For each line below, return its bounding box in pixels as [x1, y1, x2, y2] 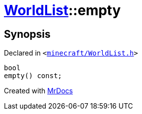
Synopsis [4, 28, 51, 40]
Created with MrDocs [4, 86, 73, 95]
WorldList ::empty [4, 2, 121, 19]
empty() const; [4, 72, 62, 80]
